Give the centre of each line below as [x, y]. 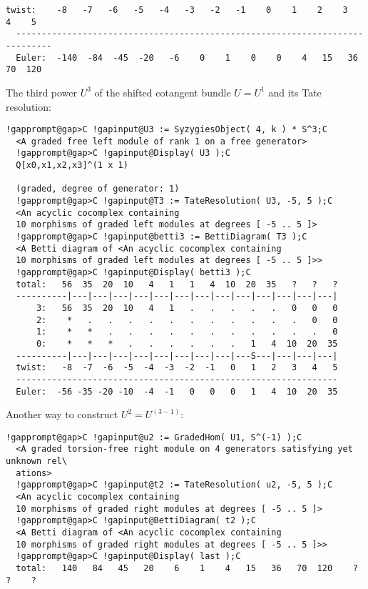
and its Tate [295, 92]
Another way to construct [62, 414]
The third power [42, 92]
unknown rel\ [36, 461]
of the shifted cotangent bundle [163, 92]
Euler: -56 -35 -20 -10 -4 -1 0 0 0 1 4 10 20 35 [177, 391]
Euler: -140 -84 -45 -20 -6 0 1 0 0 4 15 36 [187, 58]
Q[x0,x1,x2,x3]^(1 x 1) [72, 165]
